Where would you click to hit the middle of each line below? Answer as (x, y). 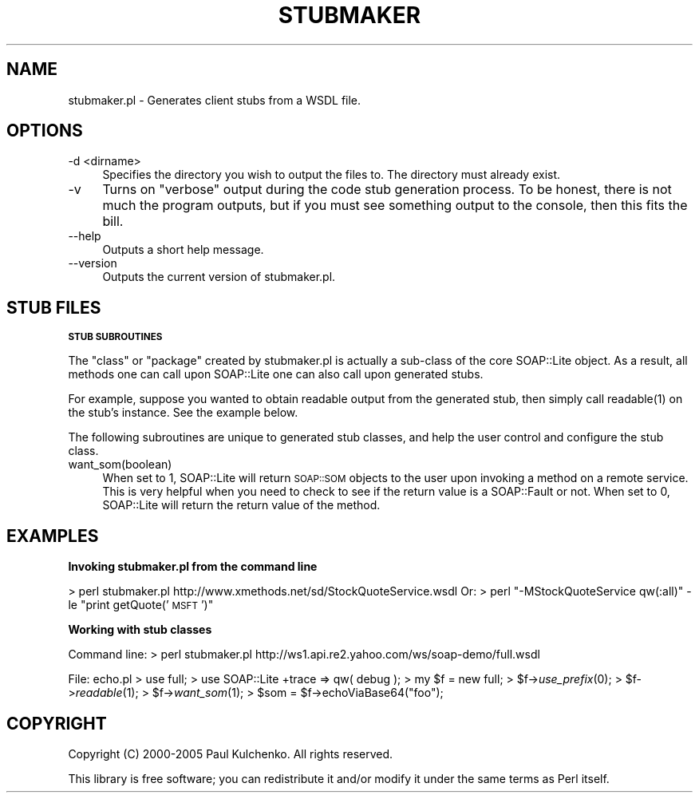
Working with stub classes (140, 630)
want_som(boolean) (120, 465)
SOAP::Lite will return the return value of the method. (241, 505)
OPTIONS (45, 131)
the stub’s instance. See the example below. (183, 413)
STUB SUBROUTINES (115, 337)
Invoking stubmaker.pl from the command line (193, 567)
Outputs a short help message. (183, 250)
